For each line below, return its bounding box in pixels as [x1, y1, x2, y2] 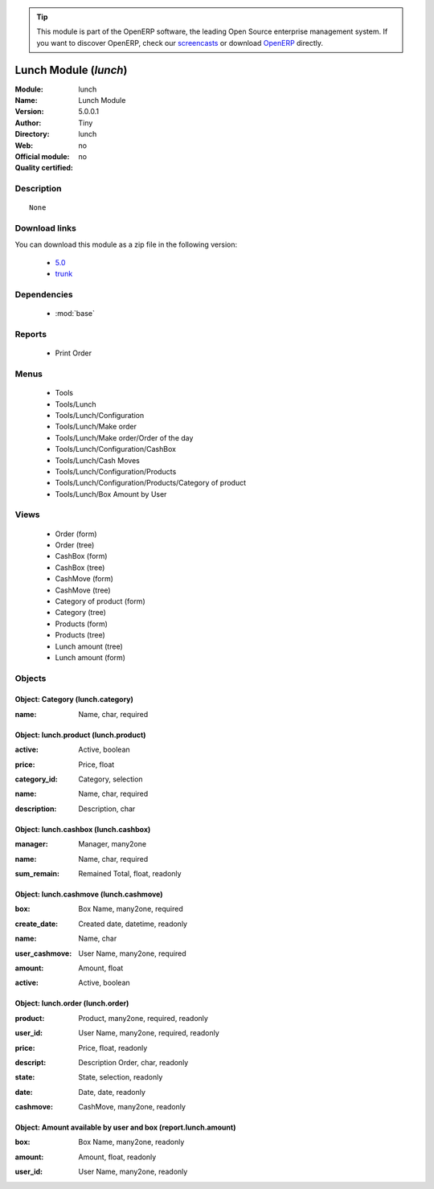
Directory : [14, 129, 50, 139]
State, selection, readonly [78, 1072, 163, 1082]
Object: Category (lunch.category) [14, 695, 134, 704]
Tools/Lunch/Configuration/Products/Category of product [55, 478, 247, 488]
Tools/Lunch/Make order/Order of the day [55, 433, 194, 442]
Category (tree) [55, 608, 106, 617]
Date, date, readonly [78, 1087, 146, 1097]
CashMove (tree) [55, 585, 112, 595]
